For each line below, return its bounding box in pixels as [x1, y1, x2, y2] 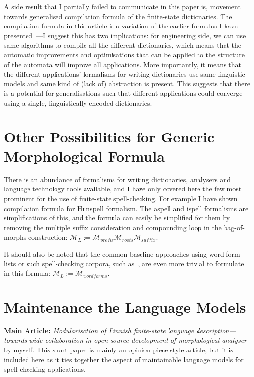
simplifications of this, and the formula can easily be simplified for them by [4, 213, 230, 223]
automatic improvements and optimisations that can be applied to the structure [4, 49, 245, 59]
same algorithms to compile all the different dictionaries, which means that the [4, 40, 241, 50]
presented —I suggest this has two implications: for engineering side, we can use [4, 30, 246, 40]
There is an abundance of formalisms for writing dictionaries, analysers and [4, 174, 231, 184]
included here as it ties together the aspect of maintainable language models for [4, 354, 244, 364]
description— [196, 325, 236, 335]
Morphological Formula [4, 145, 165, 165]
